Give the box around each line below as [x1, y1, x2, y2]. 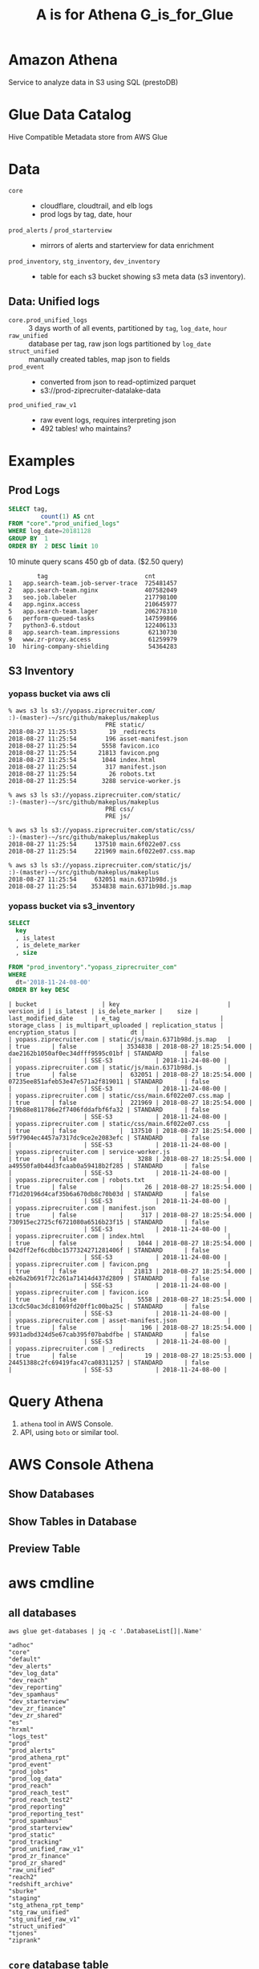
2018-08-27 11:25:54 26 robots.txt [8, 769, 156, 778]
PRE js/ [105, 812, 131, 820]
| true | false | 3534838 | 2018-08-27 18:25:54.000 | [8, 1042, 253, 1050]
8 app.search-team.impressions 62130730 [8, 628, 178, 636]
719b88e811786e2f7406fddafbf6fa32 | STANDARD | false [8, 1106, 210, 1114]
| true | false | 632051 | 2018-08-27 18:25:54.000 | [8, 1070, 253, 1078]
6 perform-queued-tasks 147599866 [8, 614, 178, 622]
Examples [8, 451, 75, 470]
